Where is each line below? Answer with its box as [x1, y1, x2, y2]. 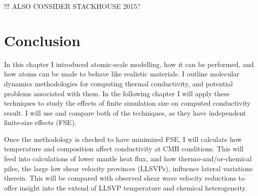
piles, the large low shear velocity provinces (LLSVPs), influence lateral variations [4, 163, 253, 173]
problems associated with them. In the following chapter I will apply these [4, 88, 230, 98]
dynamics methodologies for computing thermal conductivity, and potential [4, 78, 233, 88]
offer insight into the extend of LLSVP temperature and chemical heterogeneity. [4, 182, 247, 193]
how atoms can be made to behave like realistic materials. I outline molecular [4, 68, 240, 79]
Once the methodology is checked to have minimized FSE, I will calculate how [4, 133, 242, 144]
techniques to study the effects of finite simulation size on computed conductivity [4, 98, 251, 108]
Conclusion [4, 30, 81, 50]
